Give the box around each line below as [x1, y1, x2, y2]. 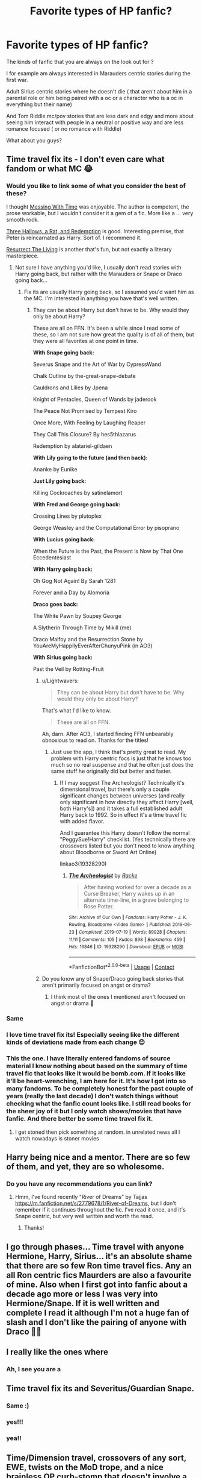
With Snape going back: [32, 348, 94, 356]
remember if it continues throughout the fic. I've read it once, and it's [14, 1206, 186, 1213]
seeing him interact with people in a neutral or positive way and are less [6, 119, 184, 126]
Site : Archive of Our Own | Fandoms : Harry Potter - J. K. [69, 914, 188, 920]
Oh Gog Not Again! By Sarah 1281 [32, 577, 116, 584]
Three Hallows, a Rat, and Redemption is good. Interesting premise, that [6, 227, 185, 234]
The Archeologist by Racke [69, 872, 138, 879]
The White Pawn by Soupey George [32, 612, 122, 619]
